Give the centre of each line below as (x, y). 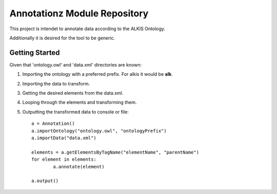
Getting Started (35, 52)
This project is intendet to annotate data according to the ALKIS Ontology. (87, 29)
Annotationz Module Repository (79, 13)
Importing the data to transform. (56, 83)
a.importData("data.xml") (64, 138)
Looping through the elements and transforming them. (80, 102)
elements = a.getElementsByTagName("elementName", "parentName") (115, 152)
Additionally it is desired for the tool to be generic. (62, 38)
